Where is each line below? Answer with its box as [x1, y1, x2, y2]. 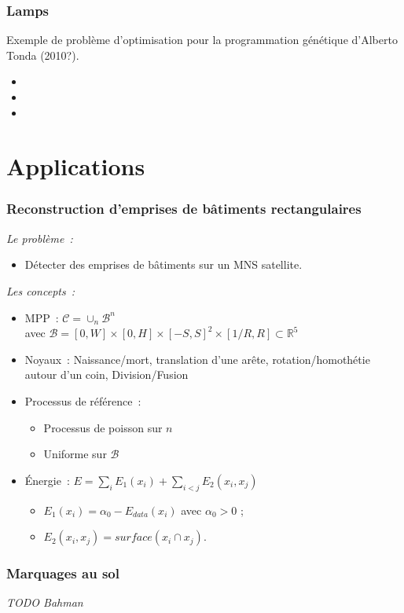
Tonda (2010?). [6, 46, 79, 63]
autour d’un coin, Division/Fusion [24, 366, 189, 383]
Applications [6, 150, 145, 182]
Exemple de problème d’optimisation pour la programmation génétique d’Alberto [6, 31, 398, 48]
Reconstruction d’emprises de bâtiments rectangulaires [6, 199, 362, 218]
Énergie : [24, 472, 70, 488]
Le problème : [6, 229, 73, 246]
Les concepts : [6, 282, 75, 299]
